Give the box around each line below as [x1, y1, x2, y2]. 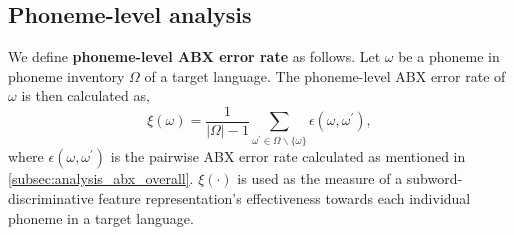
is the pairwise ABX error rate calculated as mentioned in [110, 146, 466, 167]
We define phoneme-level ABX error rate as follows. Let [8, 46, 381, 67]
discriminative [8, 187, 94, 208]
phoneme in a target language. [8, 207, 194, 228]
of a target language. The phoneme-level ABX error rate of [144, 65, 506, 86]
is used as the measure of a [237, 168, 403, 189]
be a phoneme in [398, 46, 500, 67]
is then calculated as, [21, 85, 150, 106]
